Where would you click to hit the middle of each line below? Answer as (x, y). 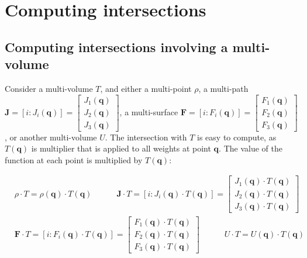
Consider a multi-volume (49, 88)
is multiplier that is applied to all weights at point (121, 148)
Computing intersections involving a (116, 47)
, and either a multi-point (146, 88)
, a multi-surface (149, 111)
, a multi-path (223, 88)
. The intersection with (146, 137)
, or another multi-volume (51, 137)
